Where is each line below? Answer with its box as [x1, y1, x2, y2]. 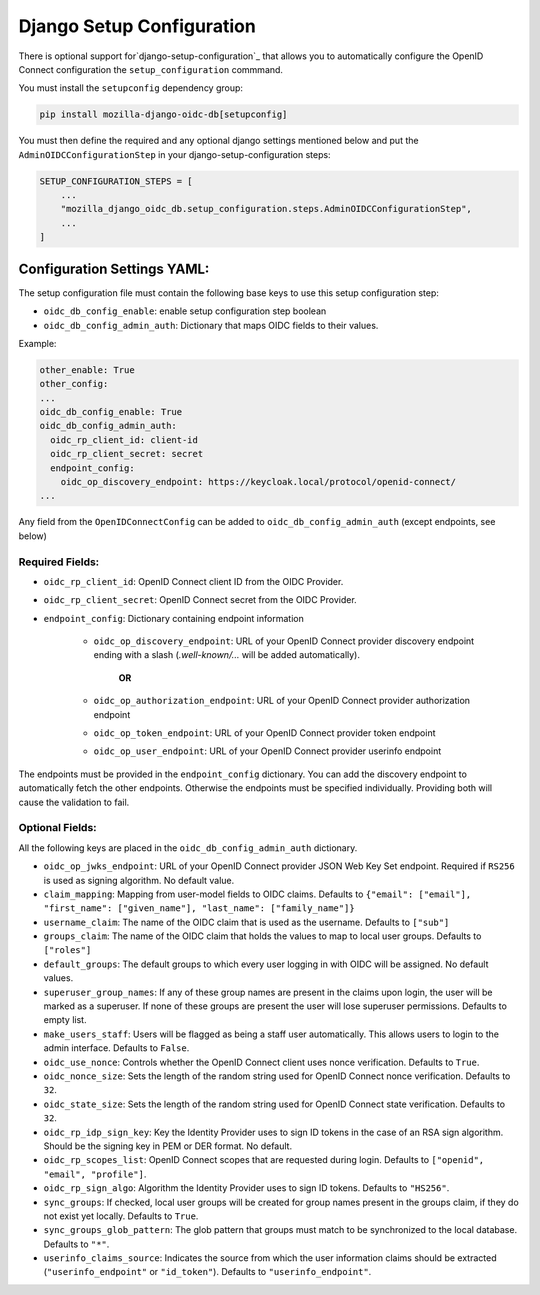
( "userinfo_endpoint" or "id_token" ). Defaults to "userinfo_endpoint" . [43, 1266, 372, 1278]
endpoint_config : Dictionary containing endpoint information [43, 612, 304, 624]
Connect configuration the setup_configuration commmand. [18, 63, 284, 75]
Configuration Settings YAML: [18, 260, 210, 277]
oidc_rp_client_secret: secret [50, 448, 204, 460]
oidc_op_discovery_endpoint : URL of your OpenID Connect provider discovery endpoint [93, 635, 475, 647]
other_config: [39, 378, 109, 390]
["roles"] [43, 945, 92, 956]
